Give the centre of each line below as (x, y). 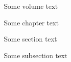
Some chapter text (32, 22)
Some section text (31, 39)
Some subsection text (36, 55)
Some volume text (31, 6)
